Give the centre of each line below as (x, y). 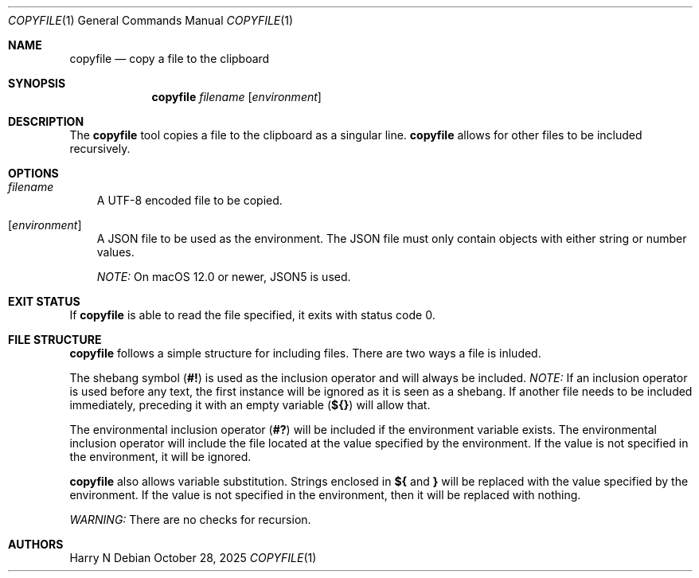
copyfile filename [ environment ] (236, 97)
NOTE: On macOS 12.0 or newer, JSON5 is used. (224, 277)
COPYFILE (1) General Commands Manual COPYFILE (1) (151, 20)
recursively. (100, 148)
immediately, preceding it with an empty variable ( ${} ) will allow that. (250, 405)
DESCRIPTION (46, 121)
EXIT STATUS (44, 301)
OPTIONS (33, 173)
